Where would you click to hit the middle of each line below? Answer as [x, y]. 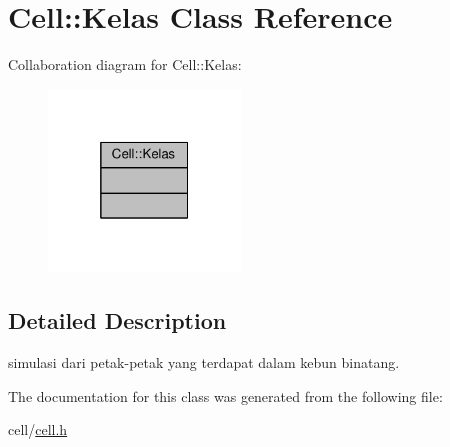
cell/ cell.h [38, 429]
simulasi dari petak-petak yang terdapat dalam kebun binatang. [204, 362]
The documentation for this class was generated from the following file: [225, 395]
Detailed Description [117, 320]
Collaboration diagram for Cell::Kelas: [125, 64]
